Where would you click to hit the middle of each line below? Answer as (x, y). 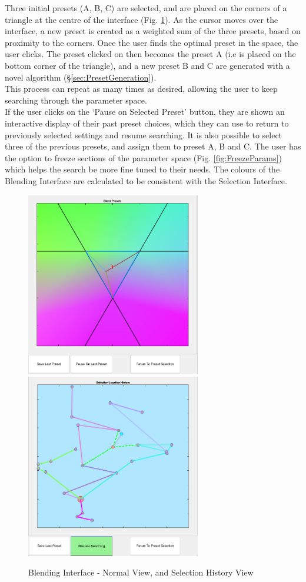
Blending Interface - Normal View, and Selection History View (141, 572)
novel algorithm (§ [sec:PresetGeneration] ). (81, 77)
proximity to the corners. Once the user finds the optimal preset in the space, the (152, 42)
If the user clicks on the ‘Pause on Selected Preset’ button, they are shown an (145, 112)
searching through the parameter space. (76, 100)
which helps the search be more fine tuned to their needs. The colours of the (142, 169)
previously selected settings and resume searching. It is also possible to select (144, 134)
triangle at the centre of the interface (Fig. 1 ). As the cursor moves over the (142, 19)
